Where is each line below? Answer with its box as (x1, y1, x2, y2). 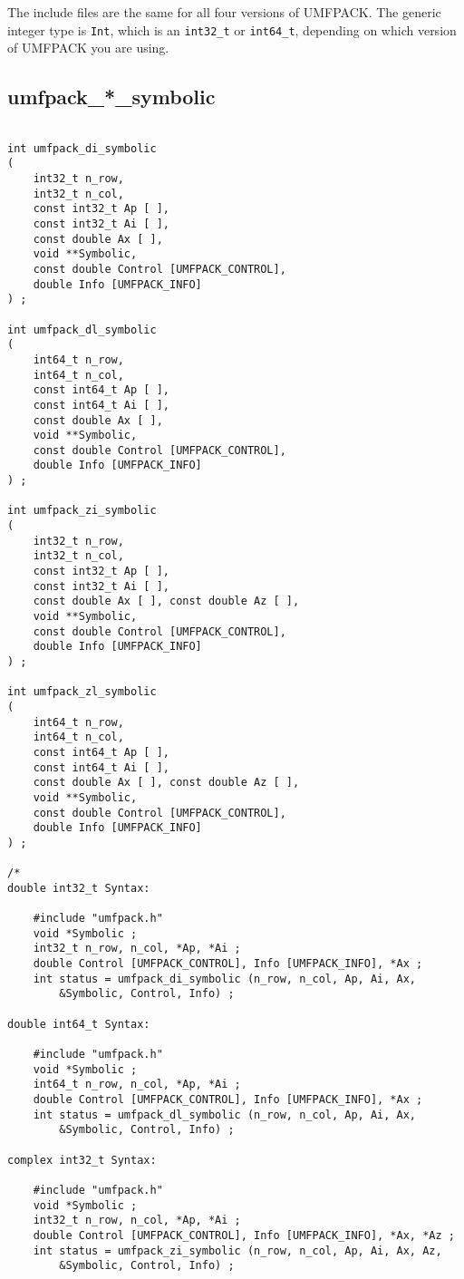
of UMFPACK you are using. (7, 38, 169, 57)
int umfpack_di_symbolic (7, 141, 157, 155)
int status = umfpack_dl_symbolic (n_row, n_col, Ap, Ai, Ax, (33, 1108, 417, 1121)
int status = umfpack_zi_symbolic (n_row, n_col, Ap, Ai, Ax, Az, (33, 1244, 442, 1257)
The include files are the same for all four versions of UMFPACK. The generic (7, 3, 441, 21)
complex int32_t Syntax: (7, 1153, 157, 1167)
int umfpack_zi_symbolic (7, 504, 157, 518)
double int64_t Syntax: (7, 1017, 150, 1031)
